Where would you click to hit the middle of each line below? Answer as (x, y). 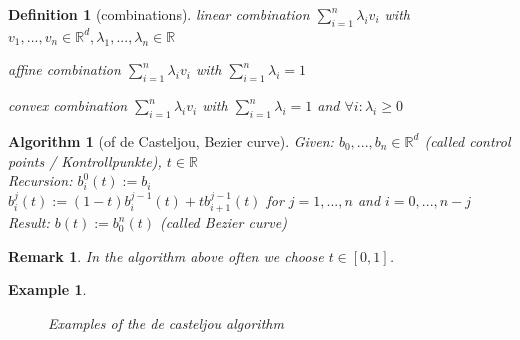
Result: (29, 222)
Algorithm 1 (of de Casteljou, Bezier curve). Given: (171, 140)
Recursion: (40, 180)
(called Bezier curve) (223, 222)
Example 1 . (47, 289)
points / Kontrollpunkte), (85, 160)
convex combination (68, 105)
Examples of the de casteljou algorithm (166, 322)
